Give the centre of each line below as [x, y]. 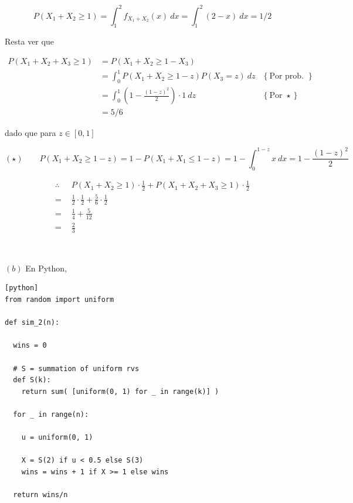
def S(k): [32, 380]
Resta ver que [29, 41]
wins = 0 [30, 346]
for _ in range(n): [51, 414]
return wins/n [40, 495]
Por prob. [287, 77]
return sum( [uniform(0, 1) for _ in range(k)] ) [120, 391]
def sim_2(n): [32, 323]
